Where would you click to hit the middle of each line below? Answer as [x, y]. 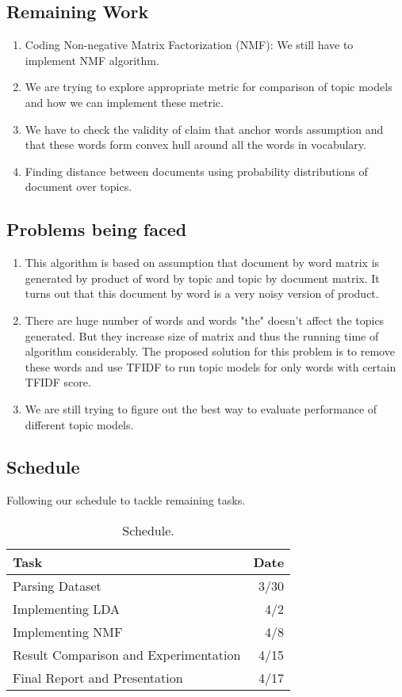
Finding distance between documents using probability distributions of [196, 171]
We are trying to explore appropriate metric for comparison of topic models [209, 87]
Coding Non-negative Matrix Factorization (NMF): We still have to [189, 45]
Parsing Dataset [57, 585]
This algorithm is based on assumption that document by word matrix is [202, 263]
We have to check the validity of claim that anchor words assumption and [204, 129]
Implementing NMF [68, 631]
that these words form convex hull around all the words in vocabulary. [195, 145]
